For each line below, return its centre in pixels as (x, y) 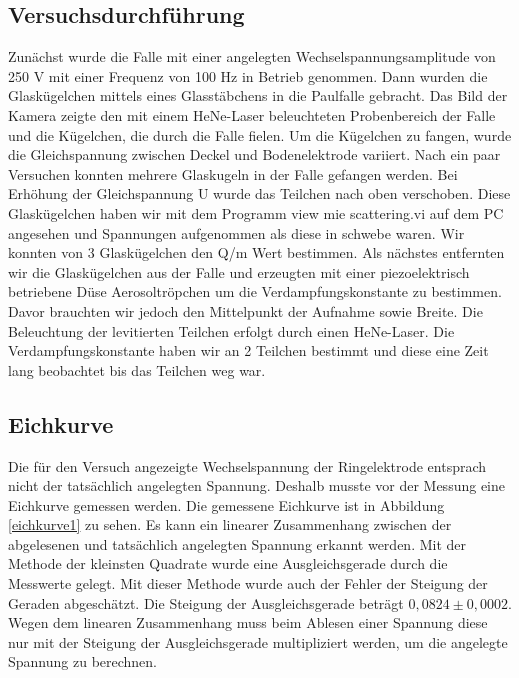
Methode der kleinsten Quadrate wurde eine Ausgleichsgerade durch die (228, 563)
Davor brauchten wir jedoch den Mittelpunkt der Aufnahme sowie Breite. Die (245, 310)
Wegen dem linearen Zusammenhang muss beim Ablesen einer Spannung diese (248, 622)
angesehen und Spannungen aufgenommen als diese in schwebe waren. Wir (236, 232)
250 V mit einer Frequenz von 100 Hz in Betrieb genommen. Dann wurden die (248, 75)
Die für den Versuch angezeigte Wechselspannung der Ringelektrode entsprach (247, 465)
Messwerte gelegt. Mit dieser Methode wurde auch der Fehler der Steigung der (248, 583)
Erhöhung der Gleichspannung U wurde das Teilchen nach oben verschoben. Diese (259, 193)
